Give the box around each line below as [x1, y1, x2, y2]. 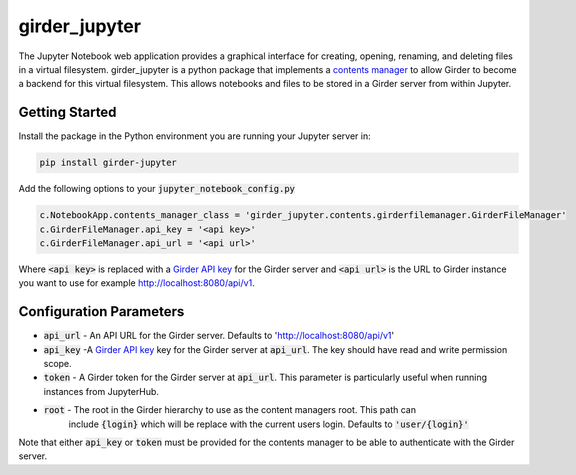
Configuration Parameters [18, 303, 185, 320]
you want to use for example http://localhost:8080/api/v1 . [18, 277, 255, 289]
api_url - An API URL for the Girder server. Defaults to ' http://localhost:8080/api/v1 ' [43, 330, 395, 342]
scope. [43, 358, 72, 370]
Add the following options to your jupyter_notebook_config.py [18, 183, 295, 195]
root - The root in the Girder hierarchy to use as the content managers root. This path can [43, 404, 417, 416]
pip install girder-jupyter [39, 157, 177, 169]
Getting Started [18, 104, 117, 121]
